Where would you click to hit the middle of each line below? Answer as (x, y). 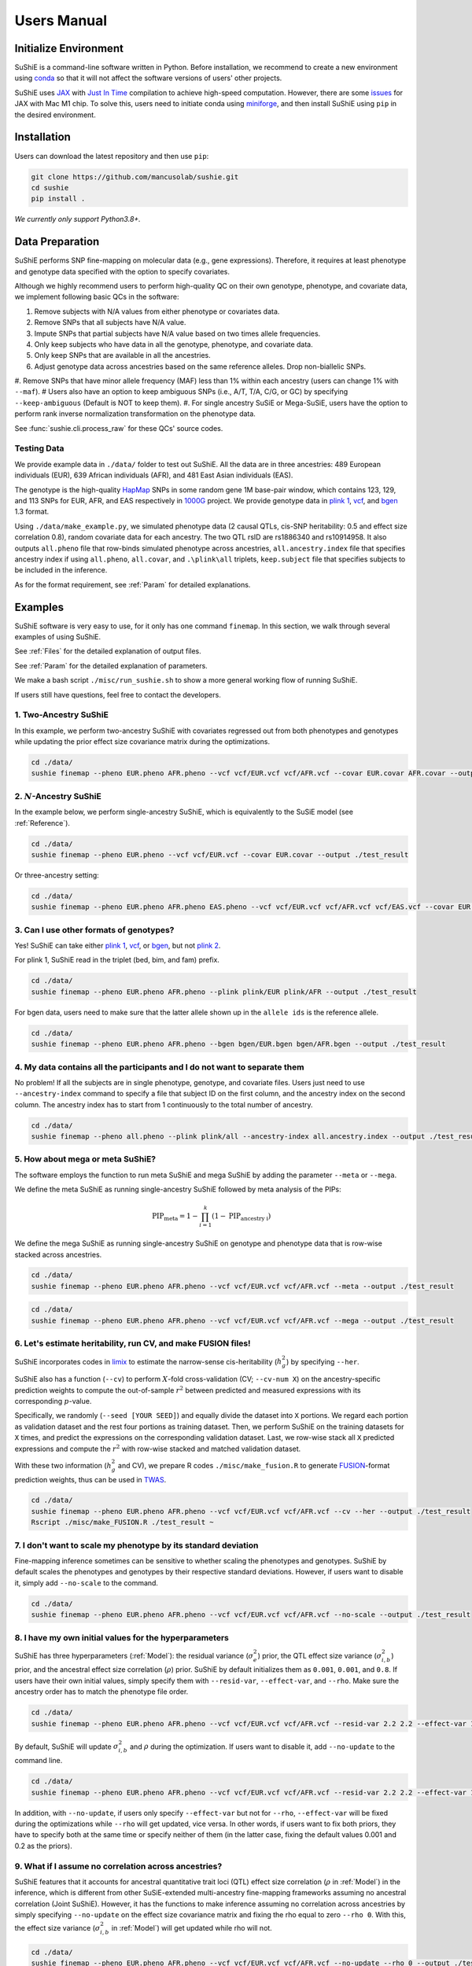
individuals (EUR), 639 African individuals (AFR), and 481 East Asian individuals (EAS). (154, 475)
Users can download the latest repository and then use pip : (112, 156)
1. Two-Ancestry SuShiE (62, 715)
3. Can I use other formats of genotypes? (94, 930)
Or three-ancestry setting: (57, 875)
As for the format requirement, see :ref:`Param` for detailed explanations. (133, 584)
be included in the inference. (61, 570)
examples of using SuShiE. (58, 637)
